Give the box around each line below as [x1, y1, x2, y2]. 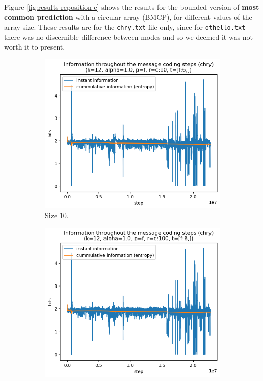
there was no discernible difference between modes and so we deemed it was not [4, 31, 253, 42]
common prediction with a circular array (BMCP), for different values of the [4, 11, 252, 22]
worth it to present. [4, 41, 65, 52]
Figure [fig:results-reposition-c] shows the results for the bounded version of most [4, 2, 259, 12]
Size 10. [45, 210, 69, 221]
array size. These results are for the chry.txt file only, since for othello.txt [4, 21, 246, 32]
